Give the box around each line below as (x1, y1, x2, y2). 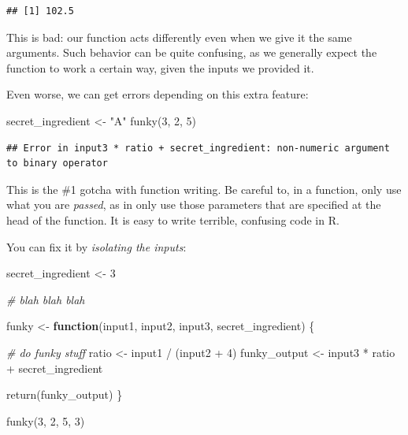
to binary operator (6, 158, 108, 169)
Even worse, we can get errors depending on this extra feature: (6, 86, 309, 102)
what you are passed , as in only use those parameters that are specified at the (6, 196, 381, 213)
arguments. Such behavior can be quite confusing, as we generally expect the (6, 44, 377, 61)
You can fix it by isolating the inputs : (6, 238, 187, 255)
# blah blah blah (6, 291, 85, 307)
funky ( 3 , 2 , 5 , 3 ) (6, 412, 85, 429)
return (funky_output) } (6, 386, 123, 403)
